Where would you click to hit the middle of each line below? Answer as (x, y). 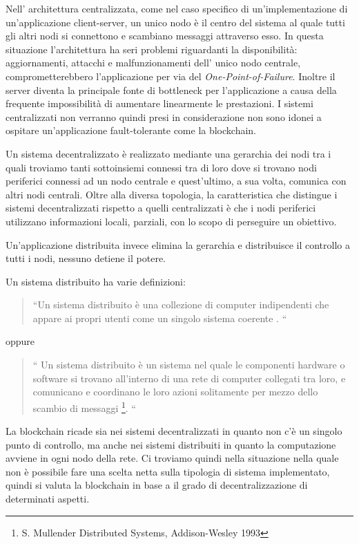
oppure (20, 341)
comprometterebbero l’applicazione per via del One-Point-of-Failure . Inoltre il (171, 76)
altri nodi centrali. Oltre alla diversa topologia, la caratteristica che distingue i (172, 194)
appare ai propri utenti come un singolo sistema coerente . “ (160, 318)
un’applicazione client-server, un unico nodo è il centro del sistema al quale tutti (175, 22)
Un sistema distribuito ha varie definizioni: (96, 281)
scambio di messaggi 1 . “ (84, 406)
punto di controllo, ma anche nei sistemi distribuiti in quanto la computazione (171, 444)
